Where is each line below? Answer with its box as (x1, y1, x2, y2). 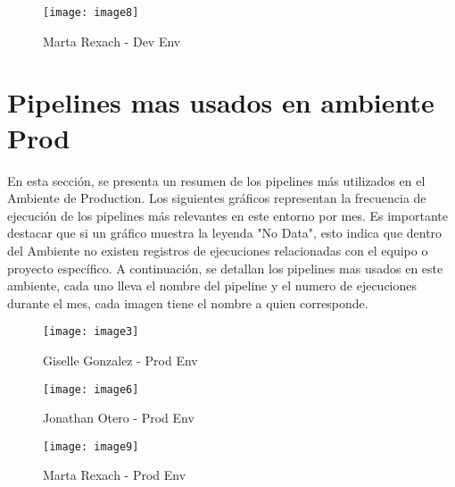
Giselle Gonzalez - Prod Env (43, 350, 198, 369)
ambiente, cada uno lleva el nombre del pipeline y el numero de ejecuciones (7, 276, 418, 295)
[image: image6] (43, 382, 139, 396)
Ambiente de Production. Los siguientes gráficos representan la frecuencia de (7, 189, 426, 207)
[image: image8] (43, 6, 139, 19)
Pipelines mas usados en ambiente (7, 84, 434, 121)
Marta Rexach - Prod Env (43, 466, 186, 484)
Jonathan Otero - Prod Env (43, 408, 194, 427)
